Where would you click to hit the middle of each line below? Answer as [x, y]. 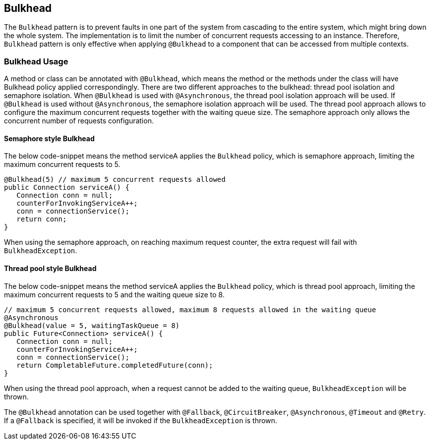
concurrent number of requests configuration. [79, 121]
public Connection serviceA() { [67, 188]
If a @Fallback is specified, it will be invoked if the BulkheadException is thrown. [141, 420]
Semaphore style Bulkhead [49, 138]
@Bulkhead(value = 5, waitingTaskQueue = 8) [92, 325]
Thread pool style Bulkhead [50, 268]
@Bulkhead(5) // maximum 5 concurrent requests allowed [115, 180]
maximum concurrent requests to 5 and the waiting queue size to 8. [114, 294]
